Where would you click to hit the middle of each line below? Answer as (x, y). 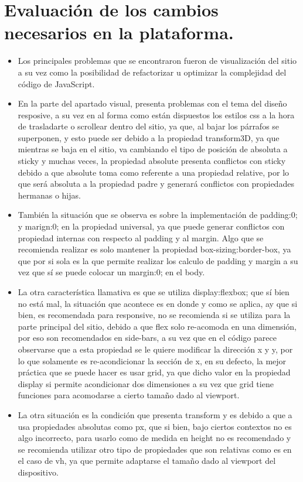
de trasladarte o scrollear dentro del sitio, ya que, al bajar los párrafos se (149, 126)
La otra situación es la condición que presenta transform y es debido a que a (155, 414)
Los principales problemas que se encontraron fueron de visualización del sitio (157, 61)
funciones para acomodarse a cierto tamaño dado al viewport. (129, 395)
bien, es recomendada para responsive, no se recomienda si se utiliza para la (154, 315)
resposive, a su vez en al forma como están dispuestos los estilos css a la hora (156, 114)
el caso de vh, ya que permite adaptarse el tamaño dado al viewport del (147, 461)
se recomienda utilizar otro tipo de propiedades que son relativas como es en (155, 449)
